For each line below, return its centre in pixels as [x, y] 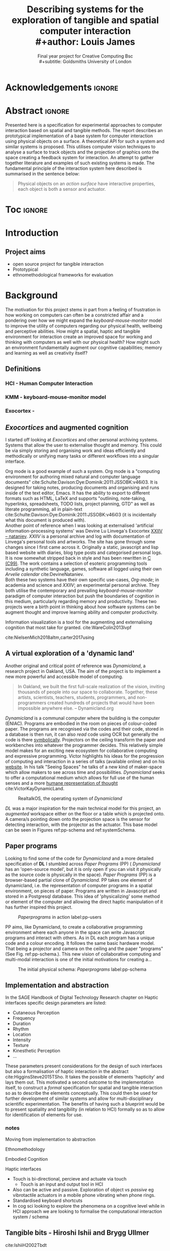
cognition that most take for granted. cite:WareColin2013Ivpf [69, 627]
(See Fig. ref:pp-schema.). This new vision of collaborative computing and [83, 954]
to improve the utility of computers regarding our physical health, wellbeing [84, 326]
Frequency [24, 1018]
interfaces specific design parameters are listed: [56, 1003]
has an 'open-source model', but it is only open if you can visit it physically [83, 869]
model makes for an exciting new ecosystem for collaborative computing [81, 750]
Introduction [32, 233]
